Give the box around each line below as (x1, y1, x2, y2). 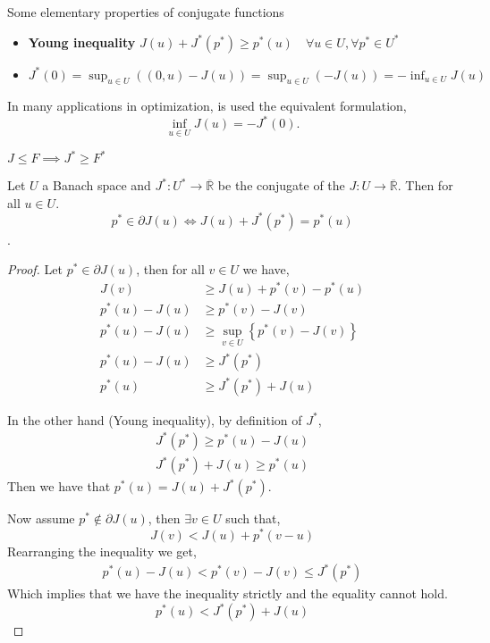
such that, (225, 509, 281, 528)
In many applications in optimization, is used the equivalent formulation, (7, 96, 407, 115)
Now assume (7, 509, 75, 528)
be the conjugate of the (217, 176, 345, 195)
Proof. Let (7, 260, 63, 279)
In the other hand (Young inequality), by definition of (7, 410, 302, 429)
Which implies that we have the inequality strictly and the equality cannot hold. (7, 584, 448, 603)
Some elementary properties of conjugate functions (7, 3, 284, 21)
